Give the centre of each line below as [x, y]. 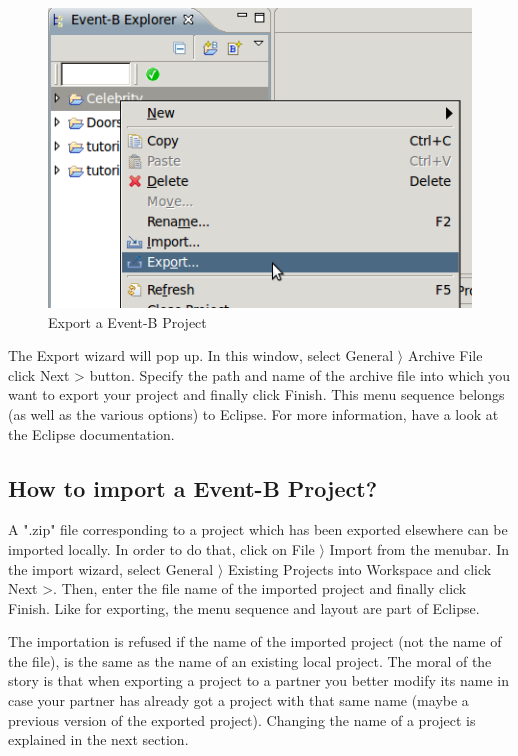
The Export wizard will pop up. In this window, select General [201, 355]
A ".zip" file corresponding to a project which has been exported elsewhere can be [258, 529]
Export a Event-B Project [127, 321]
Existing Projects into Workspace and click [360, 568]
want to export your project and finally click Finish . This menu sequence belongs [256, 394]
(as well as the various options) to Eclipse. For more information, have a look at [253, 413]
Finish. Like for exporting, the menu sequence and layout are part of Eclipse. [244, 607]
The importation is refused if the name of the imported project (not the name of [255, 641]
